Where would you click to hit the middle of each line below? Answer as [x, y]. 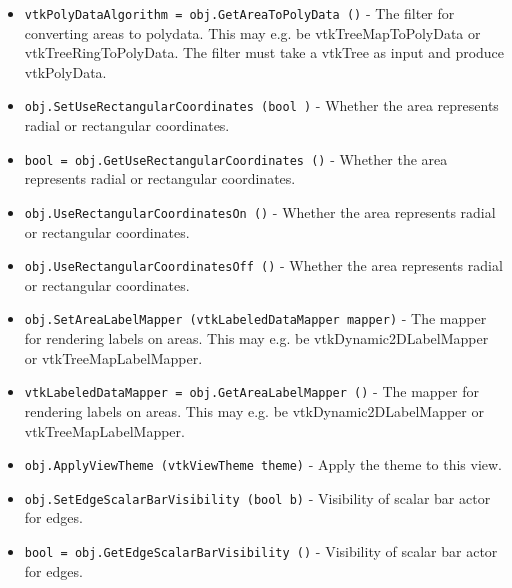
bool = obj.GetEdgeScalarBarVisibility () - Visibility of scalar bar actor [261, 551]
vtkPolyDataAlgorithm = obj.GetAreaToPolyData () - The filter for [239, 13]
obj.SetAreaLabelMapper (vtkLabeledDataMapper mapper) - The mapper [255, 318]
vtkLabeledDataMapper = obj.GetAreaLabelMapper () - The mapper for [251, 391]
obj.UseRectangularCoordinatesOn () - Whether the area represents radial [260, 211]
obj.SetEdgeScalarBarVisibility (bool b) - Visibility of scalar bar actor [257, 497]
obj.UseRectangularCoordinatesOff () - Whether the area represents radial [263, 265]
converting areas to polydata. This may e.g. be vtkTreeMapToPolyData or [252, 32]
